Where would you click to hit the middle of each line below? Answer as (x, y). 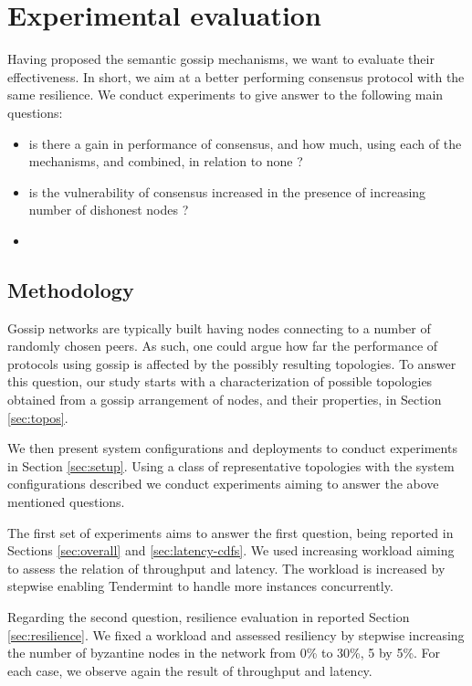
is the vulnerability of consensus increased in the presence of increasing (227, 191)
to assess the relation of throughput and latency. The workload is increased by (226, 568)
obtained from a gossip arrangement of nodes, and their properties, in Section (225, 400)
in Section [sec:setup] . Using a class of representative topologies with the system (231, 465)
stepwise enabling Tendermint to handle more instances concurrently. (200, 586)
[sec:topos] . (38, 417)
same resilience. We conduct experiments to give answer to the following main (226, 95)
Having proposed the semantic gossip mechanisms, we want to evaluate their (221, 59)
